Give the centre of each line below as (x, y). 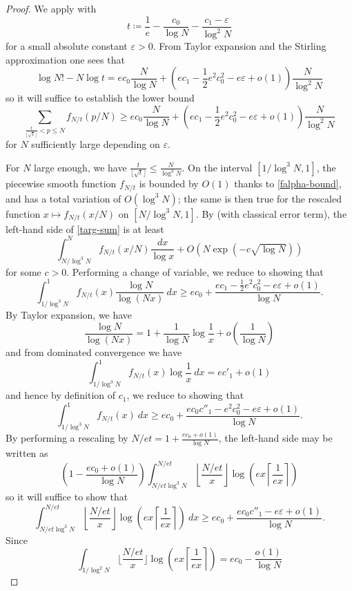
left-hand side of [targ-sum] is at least (85, 228)
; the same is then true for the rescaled (260, 198)
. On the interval (217, 167)
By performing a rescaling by (67, 438)
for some (23, 271)
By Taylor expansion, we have (69, 314)
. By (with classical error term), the (271, 213)
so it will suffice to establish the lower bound (100, 98)
